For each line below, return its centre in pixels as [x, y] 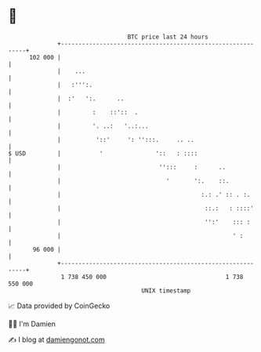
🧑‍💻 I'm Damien [32, 324]
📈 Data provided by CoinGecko [59, 306]
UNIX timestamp [166, 290]
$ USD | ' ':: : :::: [103, 153]
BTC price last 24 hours [168, 37]
